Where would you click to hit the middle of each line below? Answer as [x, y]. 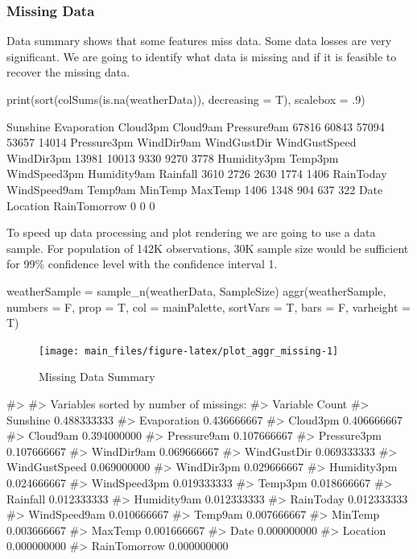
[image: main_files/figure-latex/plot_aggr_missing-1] [189, 351]
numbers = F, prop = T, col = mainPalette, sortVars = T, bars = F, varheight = [209, 306]
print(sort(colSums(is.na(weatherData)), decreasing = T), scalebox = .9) [186, 99]
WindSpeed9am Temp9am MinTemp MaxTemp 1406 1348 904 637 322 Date [195, 189]
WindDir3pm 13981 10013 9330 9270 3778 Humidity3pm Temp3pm [173, 157]
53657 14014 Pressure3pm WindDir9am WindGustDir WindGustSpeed [182, 142]
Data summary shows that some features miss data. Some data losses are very [199, 41]
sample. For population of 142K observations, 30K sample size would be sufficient [208, 248]
